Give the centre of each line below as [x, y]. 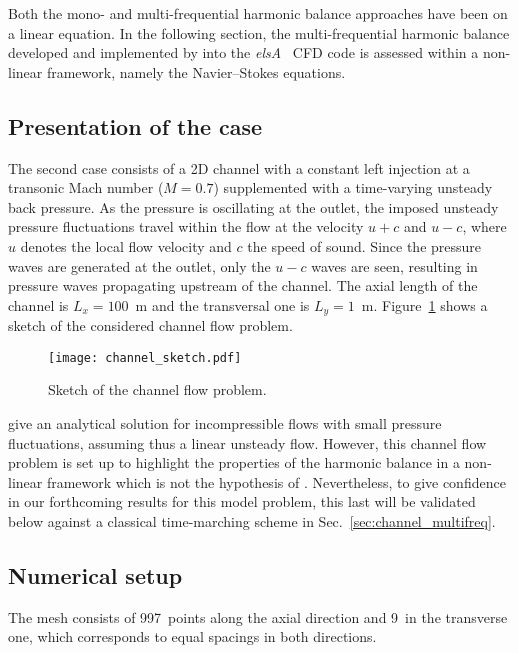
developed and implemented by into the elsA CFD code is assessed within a [243, 52]
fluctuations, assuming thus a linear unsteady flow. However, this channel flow [247, 442]
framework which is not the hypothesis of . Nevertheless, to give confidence [276, 481]
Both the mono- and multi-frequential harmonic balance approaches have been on [258, 13]
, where [484, 226]
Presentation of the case [135, 125]
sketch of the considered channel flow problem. [150, 325]
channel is [38, 304]
